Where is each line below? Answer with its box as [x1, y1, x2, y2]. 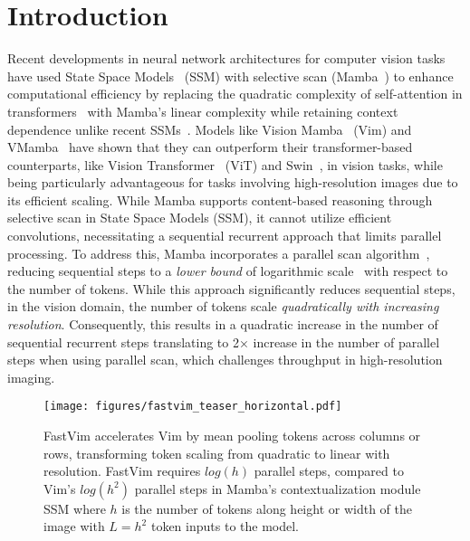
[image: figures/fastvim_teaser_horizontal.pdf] [43, 400, 342, 413]
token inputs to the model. [150, 517, 299, 536]
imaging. [7, 367, 55, 386]
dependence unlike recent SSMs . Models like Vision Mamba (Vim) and [7, 119, 412, 138]
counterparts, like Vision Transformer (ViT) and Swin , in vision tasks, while [7, 155, 443, 174]
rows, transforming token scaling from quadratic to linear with [43, 443, 390, 462]
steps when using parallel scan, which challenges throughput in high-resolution [7, 350, 443, 369]
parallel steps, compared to [254, 461, 404, 480]
